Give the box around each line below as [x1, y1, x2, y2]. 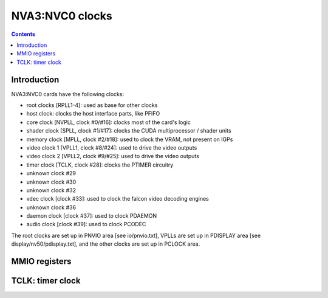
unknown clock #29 [26, 170, 76, 177]
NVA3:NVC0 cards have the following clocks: [11, 90, 125, 97]
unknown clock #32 [26, 186, 76, 194]
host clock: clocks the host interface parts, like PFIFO [26, 110, 160, 117]
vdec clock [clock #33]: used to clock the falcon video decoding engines [26, 195, 209, 203]
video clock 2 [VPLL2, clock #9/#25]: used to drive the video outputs [26, 153, 200, 160]
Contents [11, 30, 36, 38]
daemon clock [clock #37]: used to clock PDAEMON [26, 212, 157, 220]
